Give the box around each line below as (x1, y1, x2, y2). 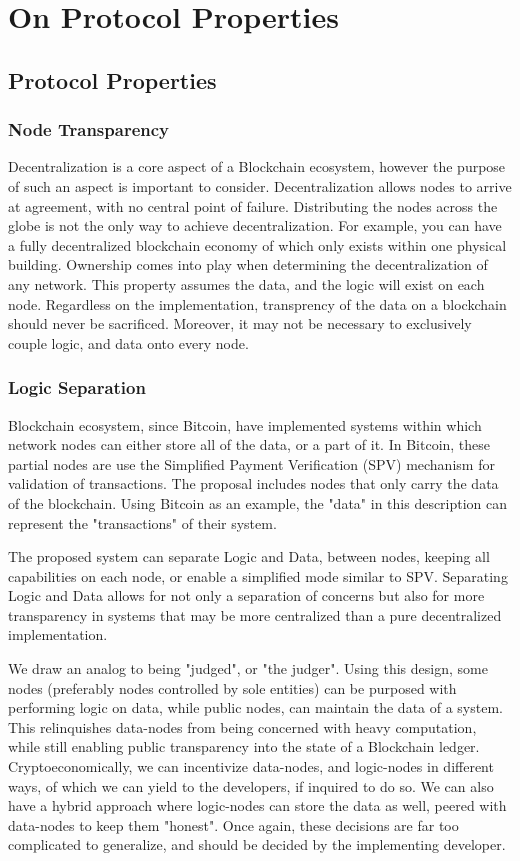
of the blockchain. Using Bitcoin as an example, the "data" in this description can (8, 492, 508, 513)
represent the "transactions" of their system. (8, 512, 277, 533)
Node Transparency (8, 117, 170, 142)
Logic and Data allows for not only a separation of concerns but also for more (8, 585, 485, 606)
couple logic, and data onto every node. (8, 332, 249, 353)
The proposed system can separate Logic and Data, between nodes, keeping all (8, 546, 490, 567)
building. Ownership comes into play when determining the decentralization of (8, 254, 488, 275)
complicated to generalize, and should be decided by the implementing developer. (8, 834, 506, 855)
